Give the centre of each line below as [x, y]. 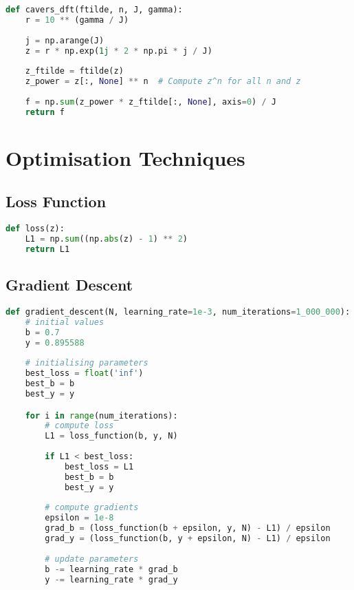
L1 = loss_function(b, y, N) [111, 436]
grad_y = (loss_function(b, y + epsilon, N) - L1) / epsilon [188, 539]
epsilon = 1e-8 [79, 518]
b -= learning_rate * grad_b [111, 569]
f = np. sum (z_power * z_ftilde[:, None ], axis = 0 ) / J [151, 102]
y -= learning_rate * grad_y [111, 579]
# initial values [65, 322]
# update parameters [92, 559]
